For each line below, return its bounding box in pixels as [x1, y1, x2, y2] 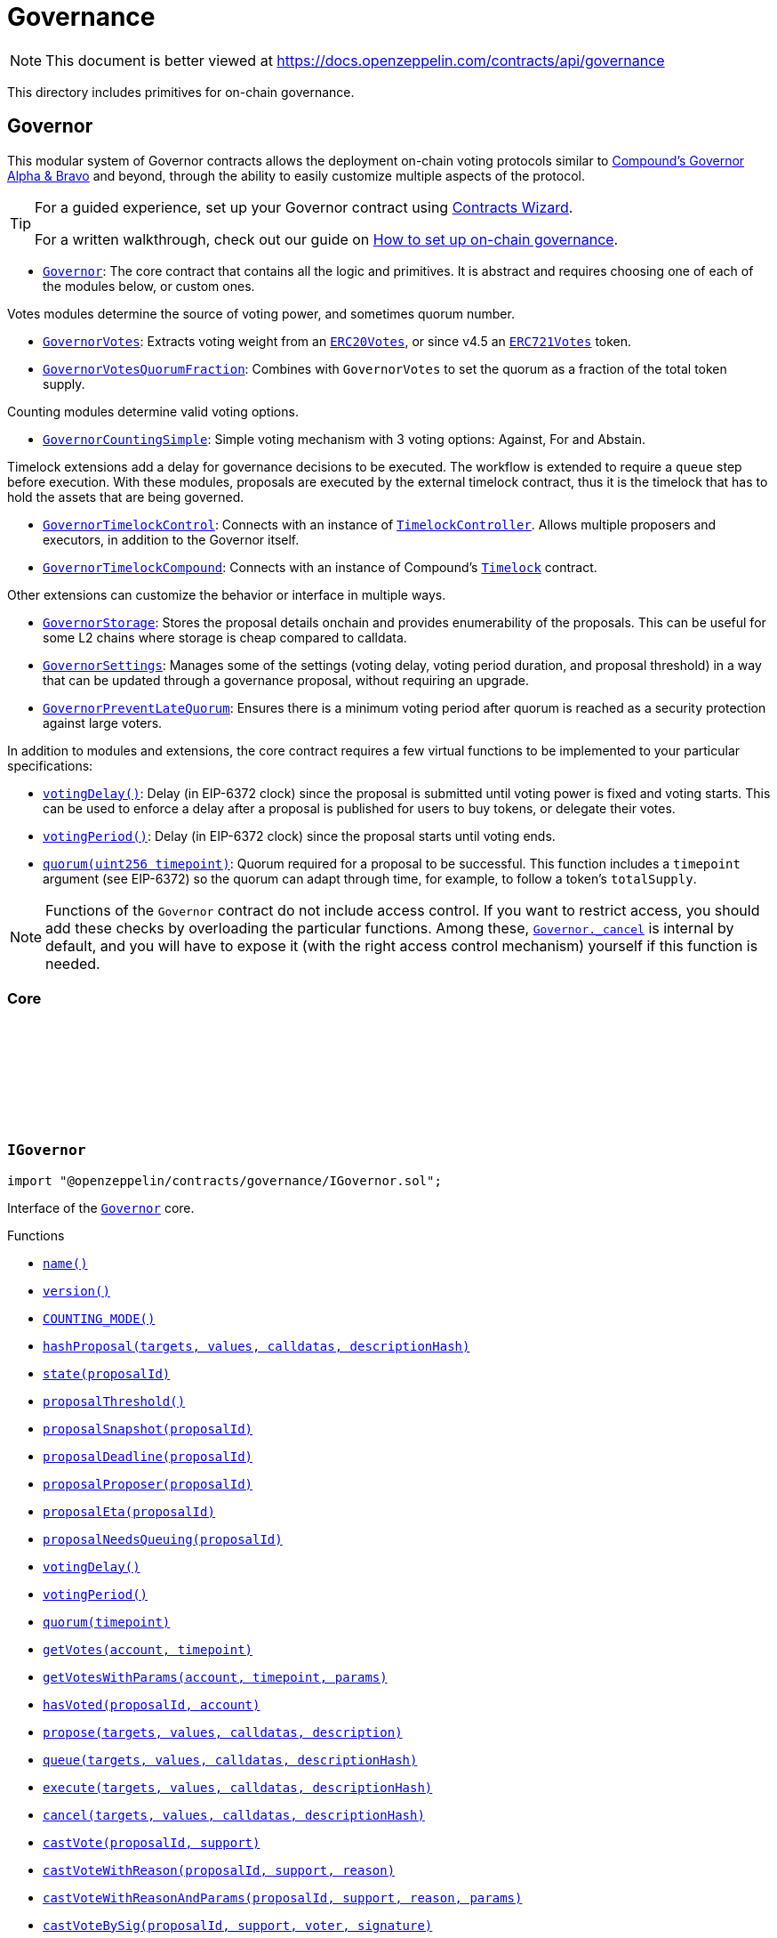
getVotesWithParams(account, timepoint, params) [43, 1669, 388, 1684]
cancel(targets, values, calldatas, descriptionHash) [43, 1807, 425, 1822]
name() [43, 1256, 88, 1271]
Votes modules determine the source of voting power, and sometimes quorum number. [7, 305, 515, 321]
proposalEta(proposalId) [43, 1504, 215, 1519]
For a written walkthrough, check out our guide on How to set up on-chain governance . [35, 230, 619, 248]
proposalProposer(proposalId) [43, 1476, 253, 1491]
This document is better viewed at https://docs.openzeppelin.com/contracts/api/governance [45, 51, 665, 69]
